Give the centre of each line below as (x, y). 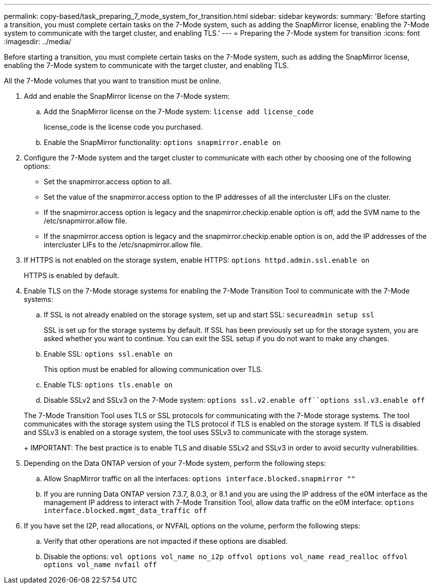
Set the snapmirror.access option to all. (108, 182)
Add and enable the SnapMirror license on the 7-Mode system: (127, 96)
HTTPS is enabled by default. (72, 275)
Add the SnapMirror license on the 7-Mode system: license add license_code (179, 111)
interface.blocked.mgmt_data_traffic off (125, 511)
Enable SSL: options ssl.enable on (108, 354)
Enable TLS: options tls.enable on (108, 385)
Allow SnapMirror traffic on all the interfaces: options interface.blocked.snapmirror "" (200, 478)
